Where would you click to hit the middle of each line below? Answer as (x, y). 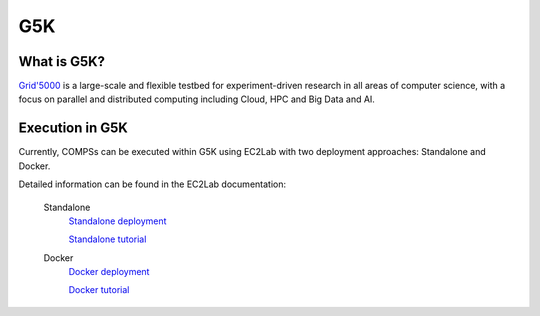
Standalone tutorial (107, 239)
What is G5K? (61, 61)
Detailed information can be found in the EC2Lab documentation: (152, 184)
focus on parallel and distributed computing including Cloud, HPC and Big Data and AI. (196, 99)
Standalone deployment (117, 221)
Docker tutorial (99, 290)
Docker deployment (109, 272)
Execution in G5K (73, 128)
